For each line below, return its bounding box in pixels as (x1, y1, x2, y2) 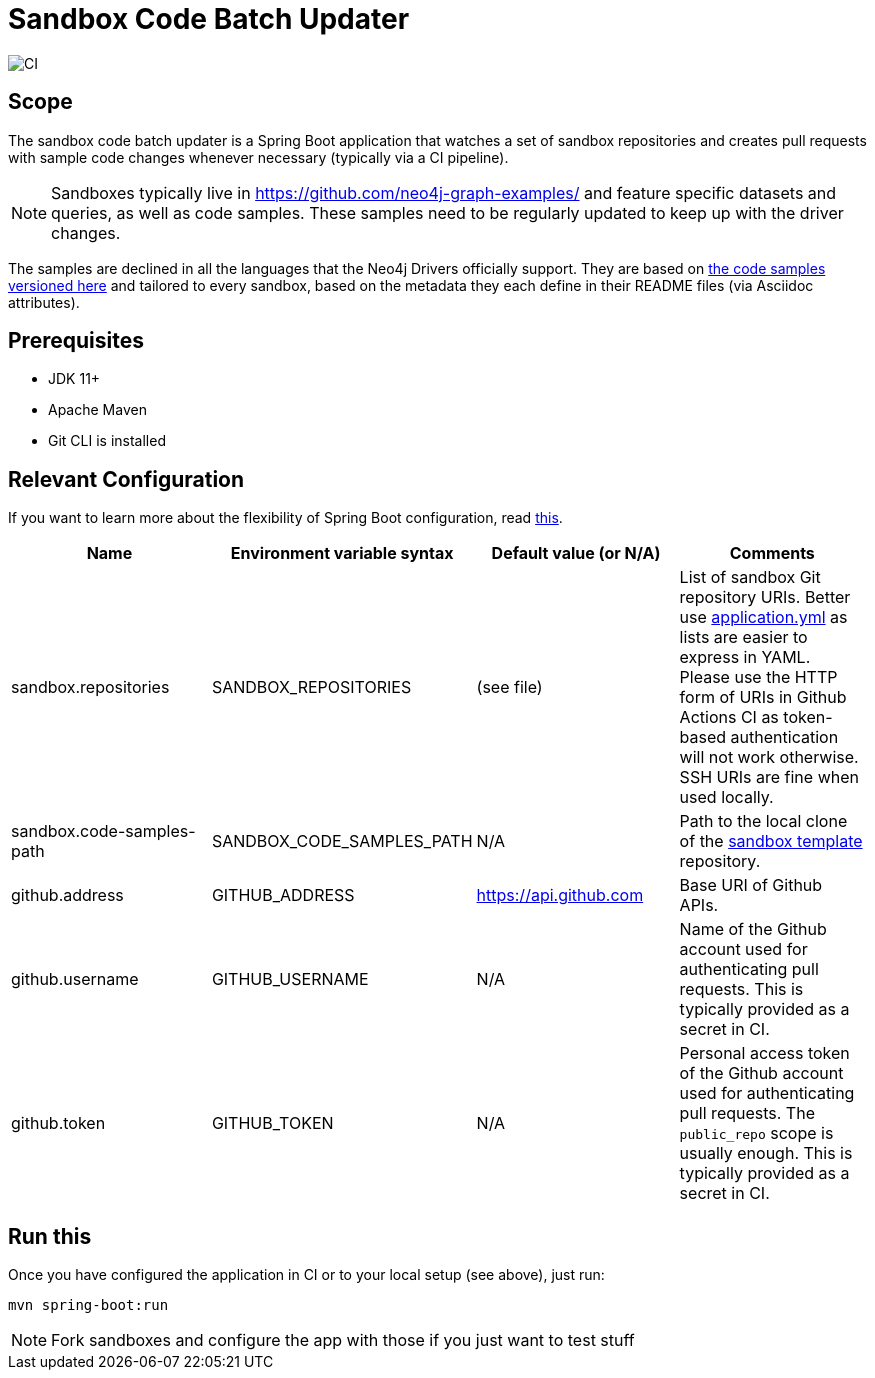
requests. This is (679, 979, 804, 1000)
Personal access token (679, 1043, 850, 1064)
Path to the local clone (679, 811, 848, 832)
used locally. (679, 787, 774, 808)
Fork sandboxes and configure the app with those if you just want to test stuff (51, 1330, 635, 1351)
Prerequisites (8, 328, 144, 354)
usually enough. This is (679, 1143, 853, 1164)
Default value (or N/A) (491, 543, 661, 564)
